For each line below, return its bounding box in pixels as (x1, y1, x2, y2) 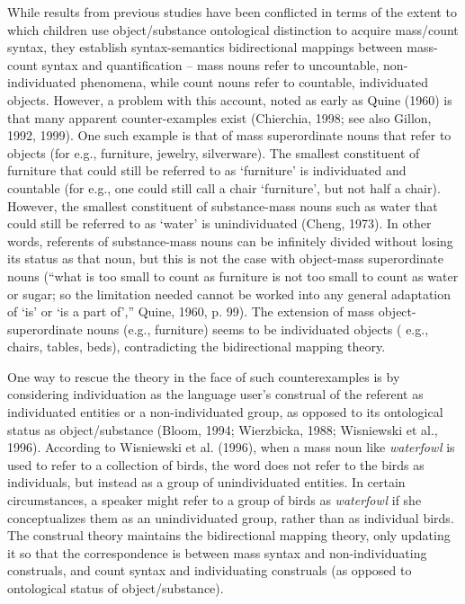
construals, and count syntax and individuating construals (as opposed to (7, 561, 412, 580)
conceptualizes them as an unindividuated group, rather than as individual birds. (7, 508, 454, 527)
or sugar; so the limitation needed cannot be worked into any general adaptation (7, 284, 452, 303)
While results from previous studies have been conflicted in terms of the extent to (7, 3, 457, 21)
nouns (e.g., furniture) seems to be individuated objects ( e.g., (86, 319, 429, 338)
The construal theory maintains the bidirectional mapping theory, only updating (7, 526, 451, 545)
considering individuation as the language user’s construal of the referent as (7, 385, 424, 404)
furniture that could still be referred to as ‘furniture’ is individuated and (7, 161, 407, 180)
